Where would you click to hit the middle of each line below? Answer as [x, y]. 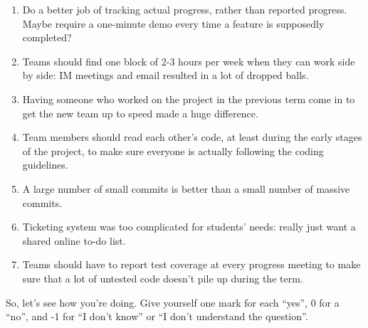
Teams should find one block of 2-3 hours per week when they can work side [189, 61]
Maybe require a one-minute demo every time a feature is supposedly [173, 23]
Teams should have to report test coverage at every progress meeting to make [191, 264]
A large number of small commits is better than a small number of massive [186, 188]
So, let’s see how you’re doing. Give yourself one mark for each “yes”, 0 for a [173, 302]
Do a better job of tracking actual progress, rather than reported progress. [185, 9]
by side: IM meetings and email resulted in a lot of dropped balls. [165, 75]
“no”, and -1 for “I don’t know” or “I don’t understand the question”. [157, 316]
